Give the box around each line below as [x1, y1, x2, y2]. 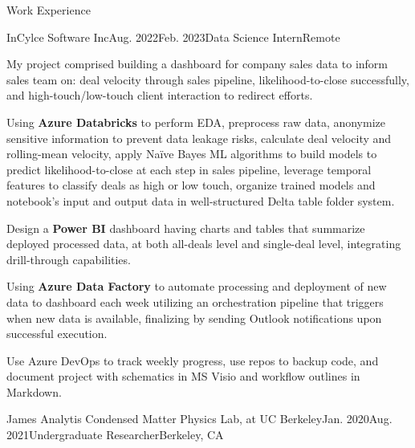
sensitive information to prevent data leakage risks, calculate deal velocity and [6, 129, 392, 146]
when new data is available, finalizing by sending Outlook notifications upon [6, 309, 382, 326]
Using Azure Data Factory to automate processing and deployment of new [6, 278, 387, 295]
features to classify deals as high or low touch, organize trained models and [6, 177, 376, 193]
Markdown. [6, 383, 62, 400]
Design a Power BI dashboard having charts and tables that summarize [6, 219, 365, 236]
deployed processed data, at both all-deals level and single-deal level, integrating [6, 235, 401, 252]
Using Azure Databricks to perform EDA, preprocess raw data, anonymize [6, 113, 385, 130]
